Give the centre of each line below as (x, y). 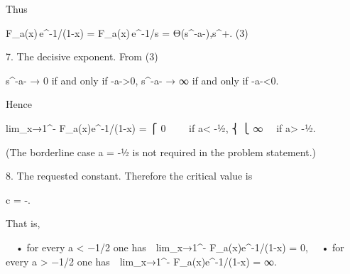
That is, (23, 223)
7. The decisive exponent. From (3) (82, 56)
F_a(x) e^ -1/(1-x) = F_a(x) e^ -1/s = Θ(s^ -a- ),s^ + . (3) (127, 32)
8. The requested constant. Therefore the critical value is (129, 176)
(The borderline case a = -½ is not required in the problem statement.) (161, 152)
